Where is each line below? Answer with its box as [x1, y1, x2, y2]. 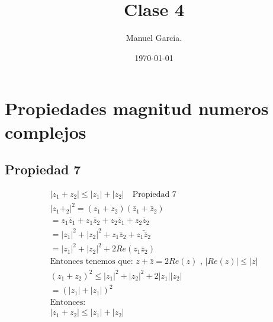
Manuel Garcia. [126, 31, 182, 44]
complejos [5, 119, 86, 144]
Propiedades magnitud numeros [5, 96, 269, 120]
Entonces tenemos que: [50, 257, 133, 266]
